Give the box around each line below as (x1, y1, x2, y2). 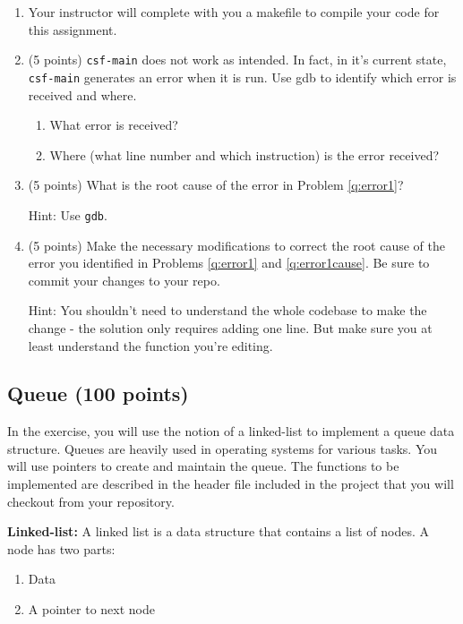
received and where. (28, 85, 137, 104)
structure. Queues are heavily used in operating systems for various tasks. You (7, 439, 438, 457)
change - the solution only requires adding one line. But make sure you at (28, 318, 433, 337)
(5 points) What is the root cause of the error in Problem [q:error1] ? (28, 175, 404, 194)
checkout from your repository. (7, 492, 175, 510)
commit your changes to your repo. (28, 270, 220, 289)
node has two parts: (7, 539, 116, 558)
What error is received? (49, 115, 178, 134)
